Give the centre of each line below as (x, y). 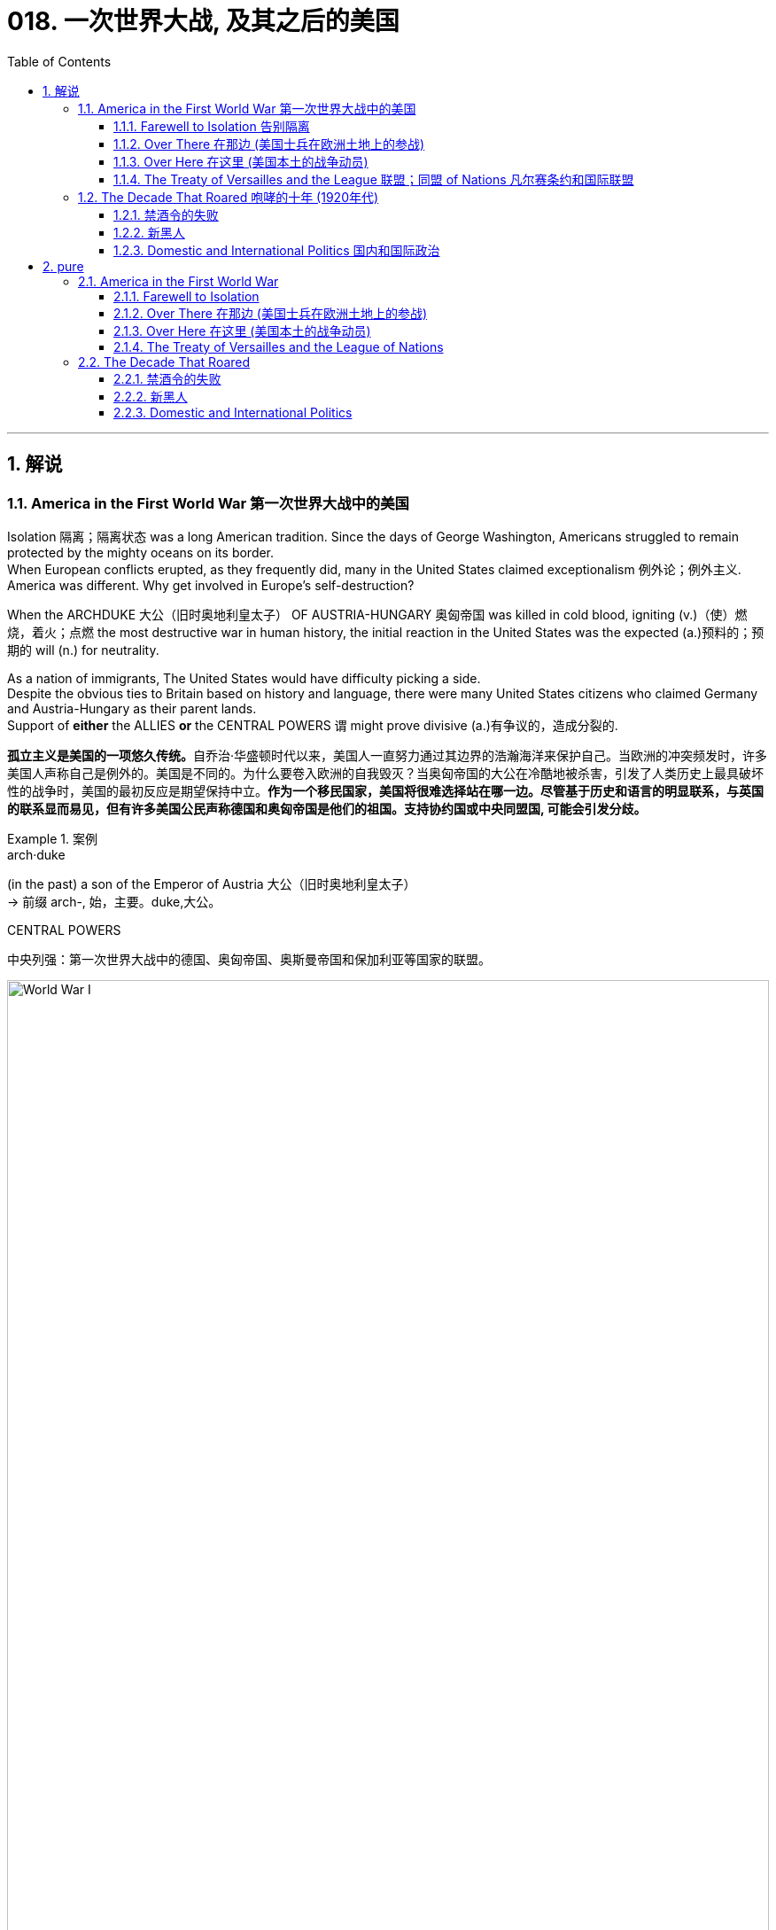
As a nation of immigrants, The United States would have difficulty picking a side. (244, 678)
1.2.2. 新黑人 (149, 232)
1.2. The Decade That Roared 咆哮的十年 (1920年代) (229, 197)
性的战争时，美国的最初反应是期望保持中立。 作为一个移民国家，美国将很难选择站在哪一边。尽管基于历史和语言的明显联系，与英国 (385, 790)
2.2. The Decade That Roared (164, 362)
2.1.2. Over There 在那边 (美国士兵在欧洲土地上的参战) (271, 313)
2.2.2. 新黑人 (151, 396)
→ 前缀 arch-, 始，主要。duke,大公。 (114, 901)
